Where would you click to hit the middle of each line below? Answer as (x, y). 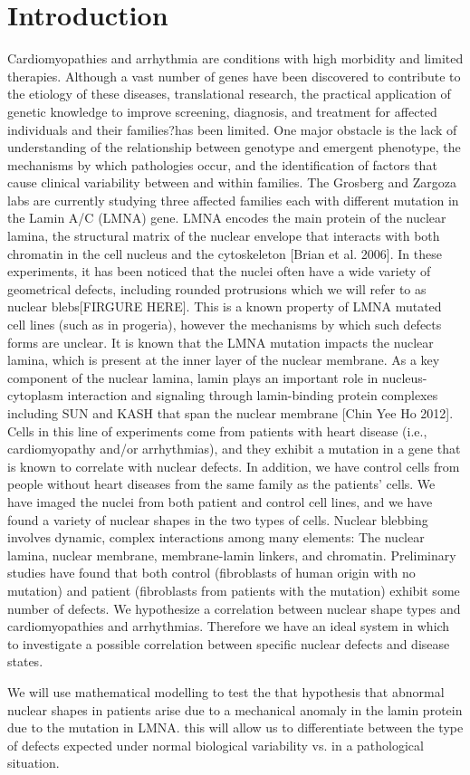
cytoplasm (35, 395)
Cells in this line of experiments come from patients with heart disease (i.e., (217, 431)
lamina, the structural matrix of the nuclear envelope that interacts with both (224, 236)
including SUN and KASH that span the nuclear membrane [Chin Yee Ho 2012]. (230, 413)
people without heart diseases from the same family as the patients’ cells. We (221, 484)
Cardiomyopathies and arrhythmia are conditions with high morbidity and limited (235, 58)
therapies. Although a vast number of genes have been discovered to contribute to (234, 76)
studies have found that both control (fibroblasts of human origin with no (211, 573)
